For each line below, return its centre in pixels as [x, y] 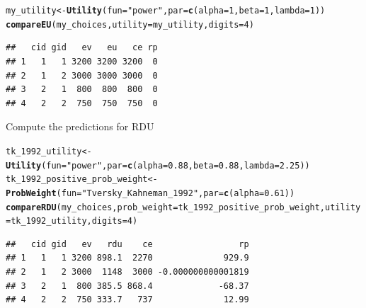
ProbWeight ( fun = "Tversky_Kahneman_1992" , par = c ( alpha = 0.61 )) [150, 193]
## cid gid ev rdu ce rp [127, 244]
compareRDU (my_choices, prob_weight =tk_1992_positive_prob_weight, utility [183, 207]
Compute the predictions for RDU [80, 126]
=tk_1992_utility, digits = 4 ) [72, 221]
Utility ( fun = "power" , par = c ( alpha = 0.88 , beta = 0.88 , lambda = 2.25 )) [158, 165]
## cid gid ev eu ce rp [82, 48]
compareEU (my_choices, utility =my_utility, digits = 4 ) [130, 24]
